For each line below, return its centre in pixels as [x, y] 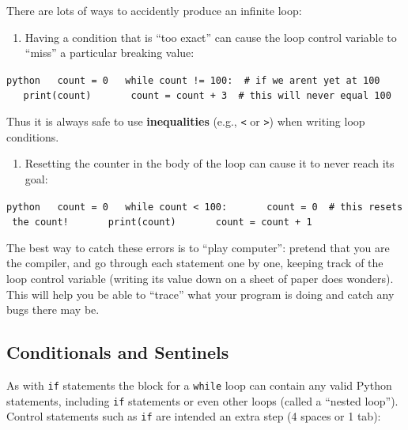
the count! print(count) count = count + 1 [162, 223]
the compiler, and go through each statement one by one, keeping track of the [195, 263]
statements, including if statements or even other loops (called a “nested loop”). [202, 400]
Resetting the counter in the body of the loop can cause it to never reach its [210, 163]
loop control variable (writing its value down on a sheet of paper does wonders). [200, 279]
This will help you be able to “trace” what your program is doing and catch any [200, 294]
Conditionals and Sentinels [118, 352]
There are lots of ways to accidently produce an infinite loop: [154, 10]
